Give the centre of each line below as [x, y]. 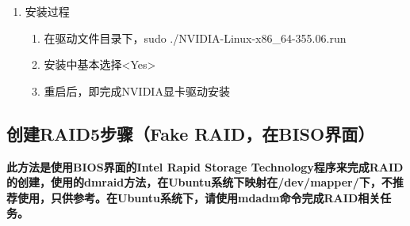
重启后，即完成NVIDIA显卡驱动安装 [137, 90]
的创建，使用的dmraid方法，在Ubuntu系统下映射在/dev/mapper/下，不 [199, 182]
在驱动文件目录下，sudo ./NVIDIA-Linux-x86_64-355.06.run [195, 38]
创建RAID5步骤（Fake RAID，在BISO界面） [191, 133]
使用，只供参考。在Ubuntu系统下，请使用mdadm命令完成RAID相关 [199, 197]
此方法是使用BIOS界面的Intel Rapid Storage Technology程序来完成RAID [205, 166]
